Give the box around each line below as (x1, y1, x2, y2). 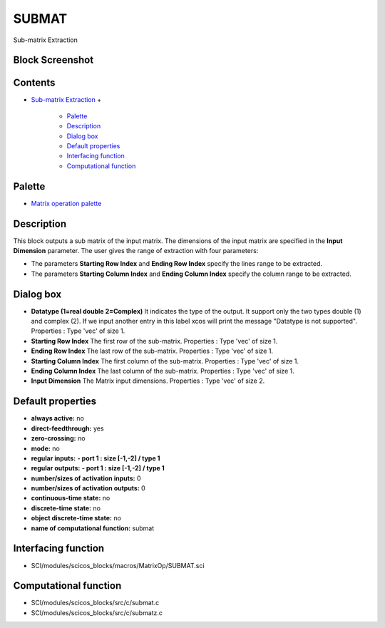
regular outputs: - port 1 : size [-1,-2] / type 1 (31, 464, 165, 473)
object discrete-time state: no (31, 514, 121, 523)
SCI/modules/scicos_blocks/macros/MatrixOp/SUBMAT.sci (31, 561, 205, 570)
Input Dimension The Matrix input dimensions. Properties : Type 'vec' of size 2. (31, 376, 265, 385)
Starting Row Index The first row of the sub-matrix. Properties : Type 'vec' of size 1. (31, 336, 278, 345)
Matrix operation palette (31, 199, 102, 207)
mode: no (31, 444, 60, 453)
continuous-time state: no (31, 494, 111, 503)
